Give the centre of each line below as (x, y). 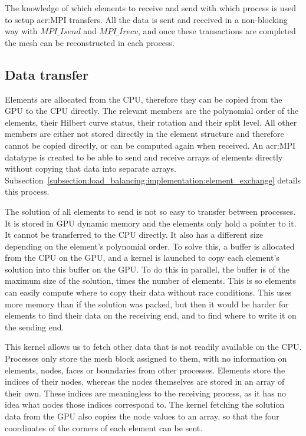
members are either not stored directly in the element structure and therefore (144, 134)
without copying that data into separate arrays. (91, 168)
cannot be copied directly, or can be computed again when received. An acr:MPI (150, 145)
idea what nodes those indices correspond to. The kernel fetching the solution (145, 404)
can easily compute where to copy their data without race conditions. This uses (148, 292)
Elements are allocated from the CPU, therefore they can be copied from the (144, 99)
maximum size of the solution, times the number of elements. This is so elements (151, 281)
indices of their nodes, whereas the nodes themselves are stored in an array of (145, 381)
